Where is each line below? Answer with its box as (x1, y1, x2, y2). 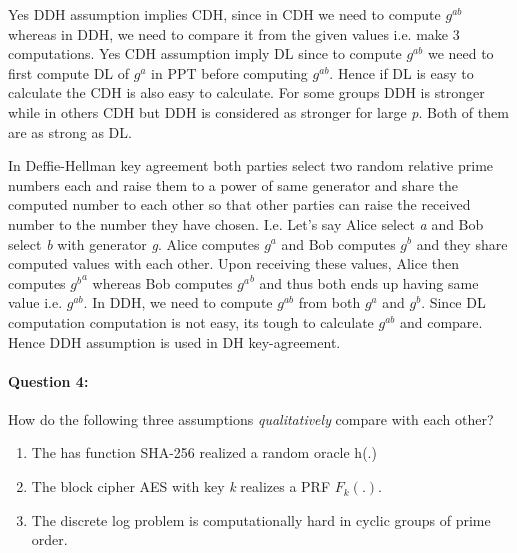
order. (31, 529, 68, 550)
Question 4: (8, 370, 89, 391)
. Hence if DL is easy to (329, 62, 474, 83)
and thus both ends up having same (259, 272, 479, 293)
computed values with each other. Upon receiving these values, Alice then (8, 253, 459, 274)
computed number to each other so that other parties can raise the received (8, 194, 471, 215)
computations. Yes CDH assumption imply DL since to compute (8, 43, 402, 64)
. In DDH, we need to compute (83, 292, 273, 313)
